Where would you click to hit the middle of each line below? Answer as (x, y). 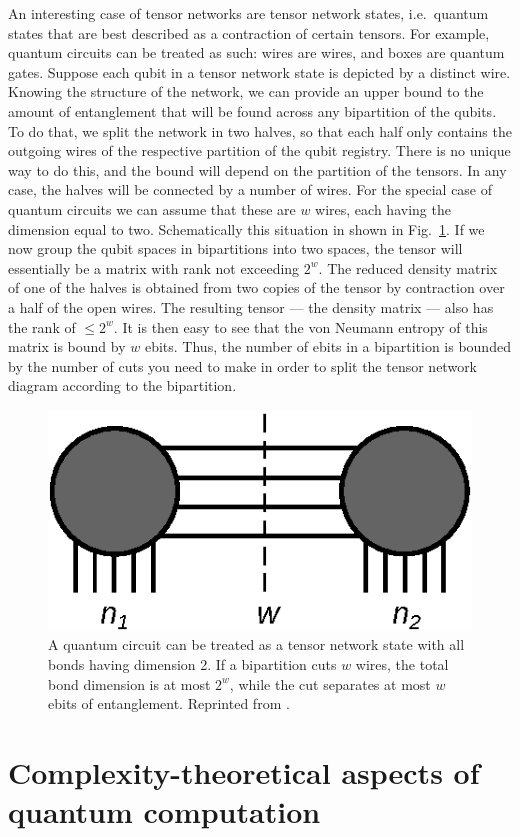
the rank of (42, 326)
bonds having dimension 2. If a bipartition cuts (192, 663)
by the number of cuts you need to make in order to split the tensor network (243, 365)
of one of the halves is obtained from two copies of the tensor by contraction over (256, 287)
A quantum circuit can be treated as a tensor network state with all (256, 644)
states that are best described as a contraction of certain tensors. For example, (249, 32)
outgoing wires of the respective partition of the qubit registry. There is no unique (259, 150)
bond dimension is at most (129, 683)
